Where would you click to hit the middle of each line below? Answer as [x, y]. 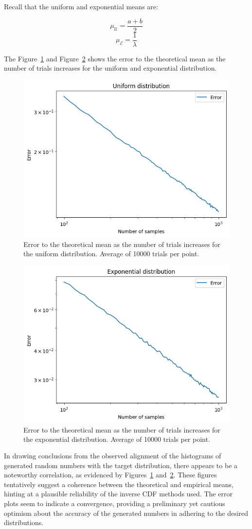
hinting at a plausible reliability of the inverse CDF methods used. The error [118, 494]
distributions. [24, 522]
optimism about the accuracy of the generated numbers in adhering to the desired [126, 513]
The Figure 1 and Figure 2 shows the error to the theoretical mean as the [115, 58]
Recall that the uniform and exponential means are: [81, 6]
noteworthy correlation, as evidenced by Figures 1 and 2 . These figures [110, 475]
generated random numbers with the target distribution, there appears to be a [121, 465]
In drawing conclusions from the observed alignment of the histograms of [113, 456]
